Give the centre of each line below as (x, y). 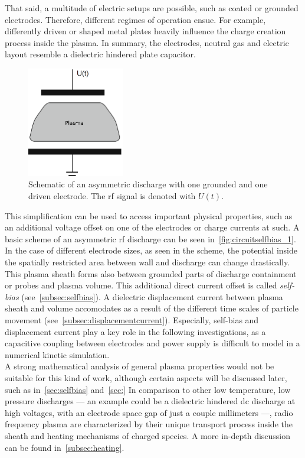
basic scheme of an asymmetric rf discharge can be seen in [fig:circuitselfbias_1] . (150, 238)
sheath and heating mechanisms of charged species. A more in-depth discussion (148, 435)
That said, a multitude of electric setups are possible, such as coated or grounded (152, 8)
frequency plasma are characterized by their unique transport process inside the (149, 424)
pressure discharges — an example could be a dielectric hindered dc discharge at (150, 401)
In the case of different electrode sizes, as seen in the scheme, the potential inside (151, 250)
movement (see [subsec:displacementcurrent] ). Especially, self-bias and (132, 320)
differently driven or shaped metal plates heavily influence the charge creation (145, 31)
